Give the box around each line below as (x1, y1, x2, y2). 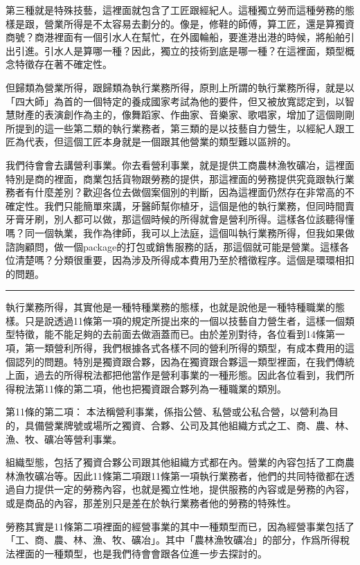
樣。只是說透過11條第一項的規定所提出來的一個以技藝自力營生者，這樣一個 (6, 313, 345, 328)
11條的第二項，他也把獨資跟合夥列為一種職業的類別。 (44, 381, 287, 395)
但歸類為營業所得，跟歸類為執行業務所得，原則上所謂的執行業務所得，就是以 (6, 80, 354, 94)
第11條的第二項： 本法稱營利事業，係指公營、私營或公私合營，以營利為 (6, 404, 329, 419)
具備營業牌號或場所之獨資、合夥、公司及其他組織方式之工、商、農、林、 (24, 418, 354, 433)
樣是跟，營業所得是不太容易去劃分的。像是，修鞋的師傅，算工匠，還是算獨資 (6, 16, 354, 30)
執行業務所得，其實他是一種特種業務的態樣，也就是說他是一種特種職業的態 (6, 300, 345, 314)
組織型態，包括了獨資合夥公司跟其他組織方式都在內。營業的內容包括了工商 (6, 455, 345, 469)
